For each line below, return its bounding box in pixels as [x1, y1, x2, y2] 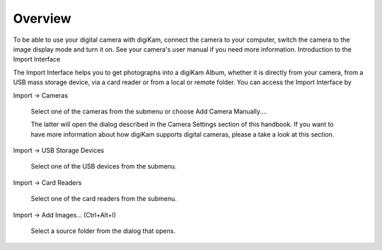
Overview [13, 11, 71, 26]
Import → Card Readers [13, 178, 82, 187]
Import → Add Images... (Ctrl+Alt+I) [13, 210, 117, 219]
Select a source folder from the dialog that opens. [30, 227, 176, 235]
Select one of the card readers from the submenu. [30, 195, 177, 203]
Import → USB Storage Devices [13, 146, 105, 155]
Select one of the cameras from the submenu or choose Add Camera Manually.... [30, 107, 267, 115]
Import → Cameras [13, 91, 69, 99]
